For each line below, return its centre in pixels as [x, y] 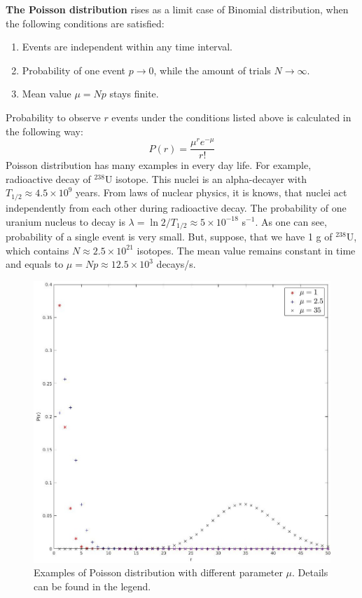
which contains [37, 250]
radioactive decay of [48, 178]
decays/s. [176, 264]
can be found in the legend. [92, 586]
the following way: [44, 131]
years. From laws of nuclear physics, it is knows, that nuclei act [211, 192]
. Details [310, 572]
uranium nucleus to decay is [65, 221]
